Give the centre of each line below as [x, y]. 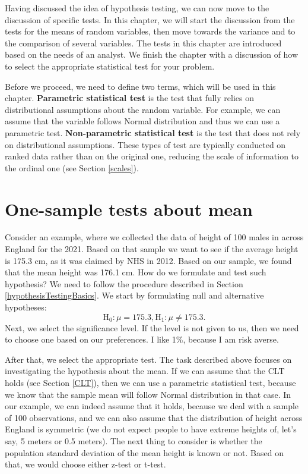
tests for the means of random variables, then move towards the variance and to [150, 31]
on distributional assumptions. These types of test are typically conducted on [145, 144]
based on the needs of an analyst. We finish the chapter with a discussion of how [152, 54]
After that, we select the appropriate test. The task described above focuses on [148, 359]
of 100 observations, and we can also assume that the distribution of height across [154, 417]
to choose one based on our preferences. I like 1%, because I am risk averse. [142, 339]
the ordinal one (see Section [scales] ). [72, 167]
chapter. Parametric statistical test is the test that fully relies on [129, 98]
